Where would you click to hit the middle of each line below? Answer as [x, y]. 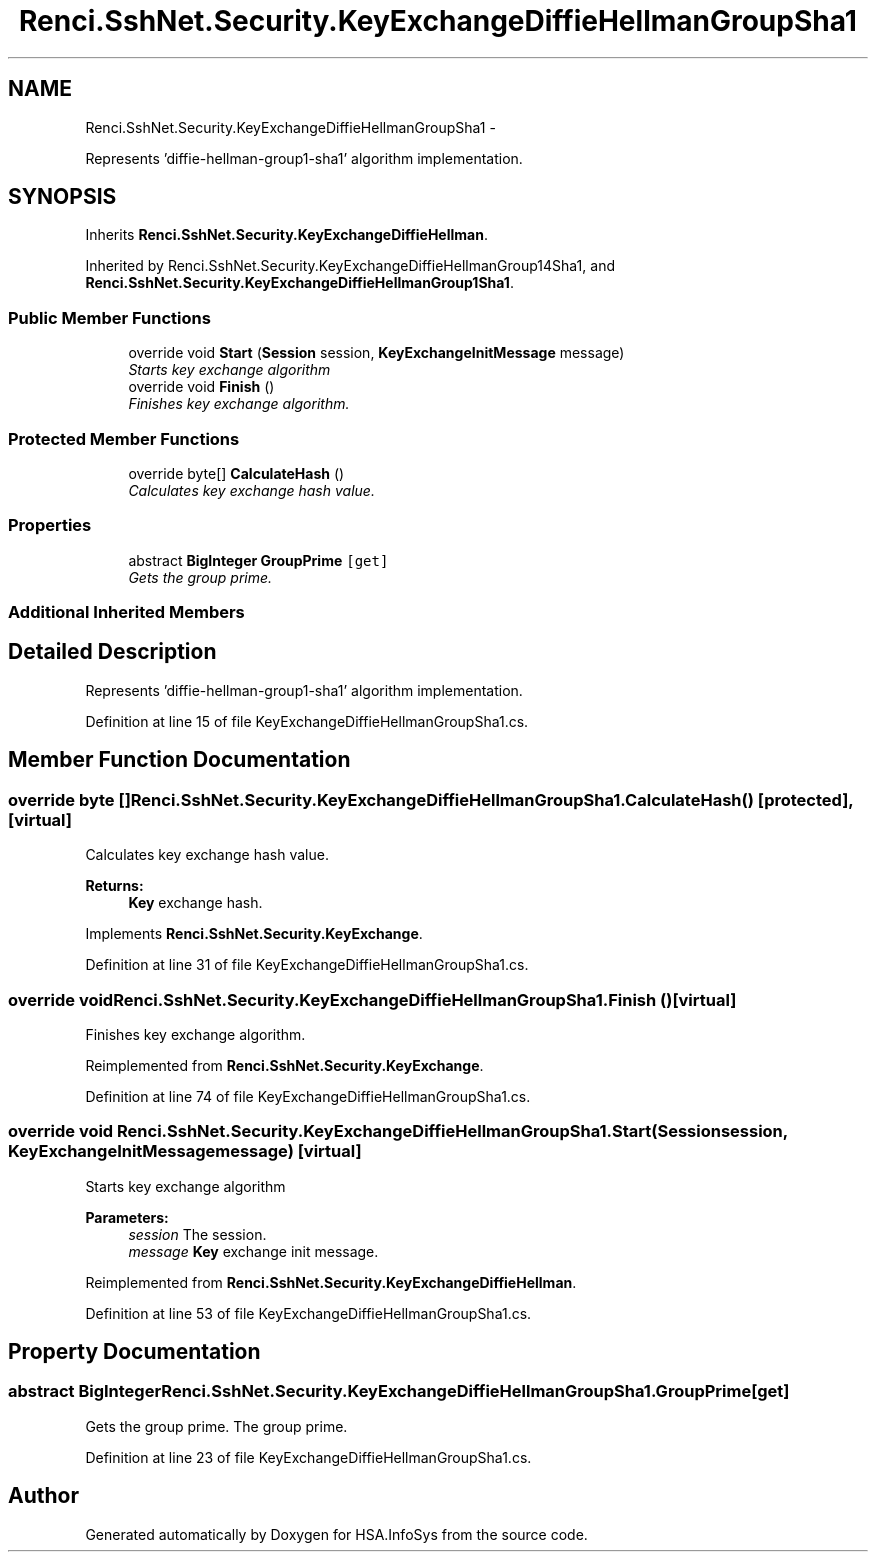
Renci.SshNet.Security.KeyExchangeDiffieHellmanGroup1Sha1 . [299, 283]
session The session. [197, 1234]
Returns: [114, 886]
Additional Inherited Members [126, 612]
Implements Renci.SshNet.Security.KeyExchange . [254, 934]
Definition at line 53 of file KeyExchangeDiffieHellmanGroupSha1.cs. [308, 1313]
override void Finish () [201, 387]
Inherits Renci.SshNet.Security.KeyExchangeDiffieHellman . [286, 235]
